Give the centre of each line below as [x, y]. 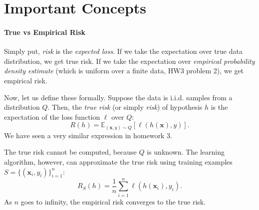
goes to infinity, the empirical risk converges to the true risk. [113, 201]
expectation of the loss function [52, 116]
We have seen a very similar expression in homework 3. [88, 135]
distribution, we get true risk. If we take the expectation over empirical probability [129, 61]
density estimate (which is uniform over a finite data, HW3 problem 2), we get [124, 71]
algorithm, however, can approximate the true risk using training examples [118, 162]
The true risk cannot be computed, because [70, 152]
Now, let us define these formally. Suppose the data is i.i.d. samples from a [118, 97]
